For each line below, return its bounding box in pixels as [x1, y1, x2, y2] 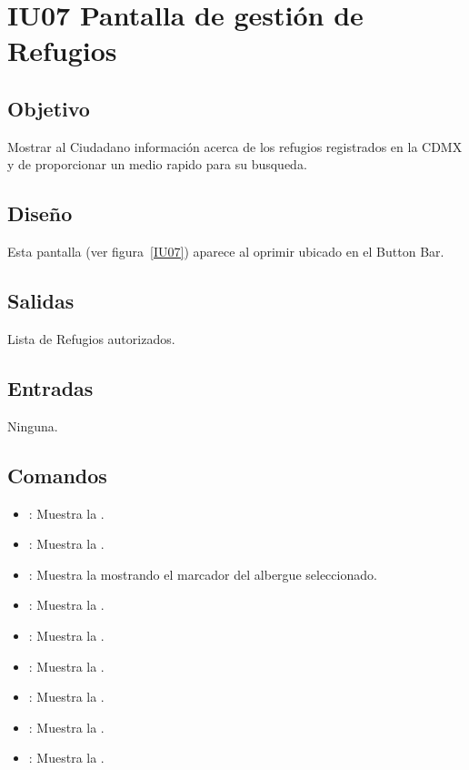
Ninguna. [7, 416, 58, 435]
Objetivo [7, 94, 90, 122]
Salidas [7, 287, 75, 315]
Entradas [7, 373, 94, 401]
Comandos [7, 461, 107, 489]
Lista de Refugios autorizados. [7, 329, 175, 348]
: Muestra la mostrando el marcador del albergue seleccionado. [28, 564, 377, 583]
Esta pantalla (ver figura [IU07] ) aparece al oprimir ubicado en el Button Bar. [7, 242, 444, 261]
